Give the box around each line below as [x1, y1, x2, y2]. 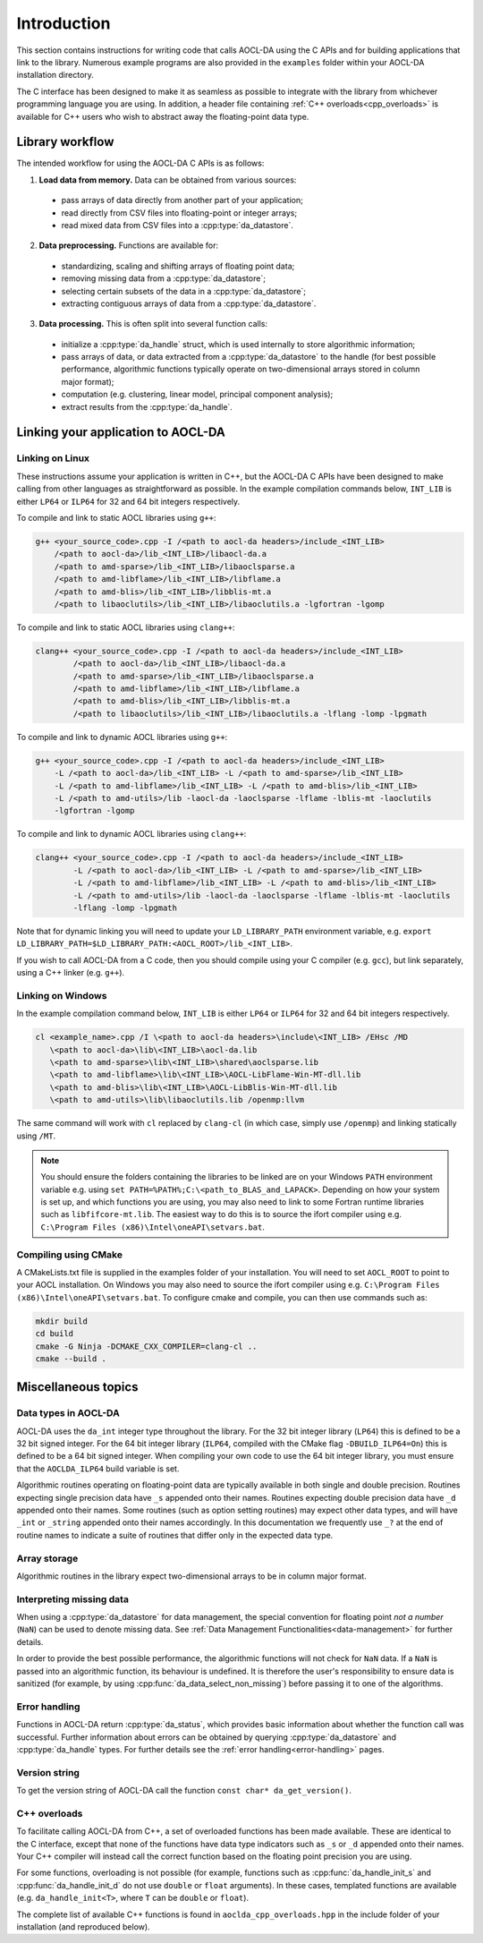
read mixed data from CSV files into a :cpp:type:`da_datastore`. [61, 219, 294, 230]
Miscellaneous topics [16, 1379, 139, 1395]
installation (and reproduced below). [16, 1921, 151, 1932]
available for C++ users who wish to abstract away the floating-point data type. [16, 111, 309, 122]
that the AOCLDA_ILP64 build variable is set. [16, 1463, 180, 1474]
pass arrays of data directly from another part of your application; [61, 195, 303, 206]
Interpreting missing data [16, 1593, 130, 1606]
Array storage [16, 1552, 79, 1564]
